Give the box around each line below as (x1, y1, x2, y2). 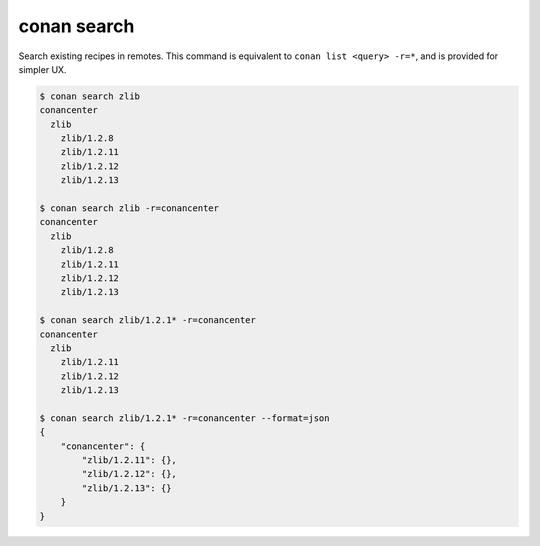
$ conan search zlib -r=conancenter (39, 203, 220, 214)
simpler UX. (18, 63, 67, 75)
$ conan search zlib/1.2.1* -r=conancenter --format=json (39, 412, 330, 424)
